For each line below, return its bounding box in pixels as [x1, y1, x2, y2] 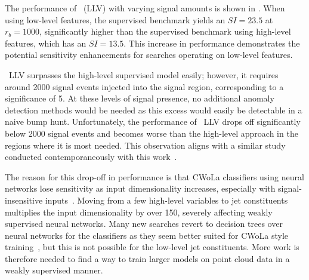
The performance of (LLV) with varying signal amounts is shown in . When [5, 2, 285, 14]
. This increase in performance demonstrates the [123, 36, 300, 49]
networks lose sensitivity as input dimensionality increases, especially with [5, 182, 276, 195]
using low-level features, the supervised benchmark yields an [5, 13, 225, 26]
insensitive [5, 193, 43, 206]
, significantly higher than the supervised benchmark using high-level [39, 25, 291, 38]
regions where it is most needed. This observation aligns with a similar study [5, 139, 286, 151]
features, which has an [5, 36, 86, 49]
